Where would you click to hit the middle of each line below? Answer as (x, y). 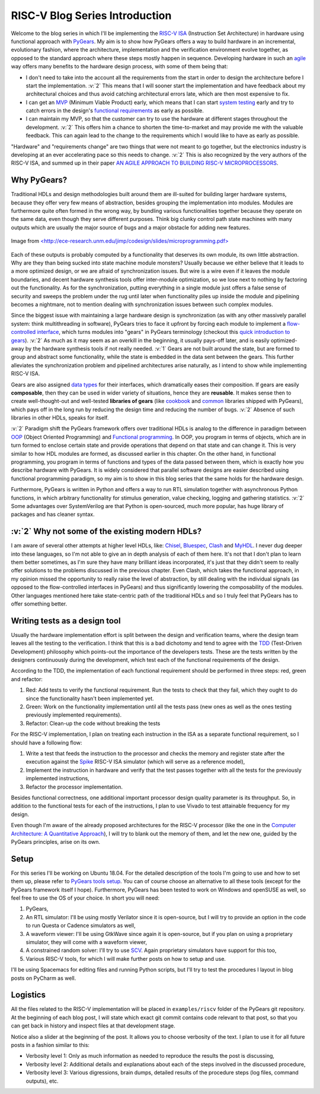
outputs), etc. (42, 1081)
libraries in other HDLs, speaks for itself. (60, 418)
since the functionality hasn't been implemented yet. (90, 698)
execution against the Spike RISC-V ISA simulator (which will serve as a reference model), (135, 762)
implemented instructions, (57, 778)
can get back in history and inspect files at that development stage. (93, 1026)
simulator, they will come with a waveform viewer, (87, 942)
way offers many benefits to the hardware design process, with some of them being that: (119, 67)
